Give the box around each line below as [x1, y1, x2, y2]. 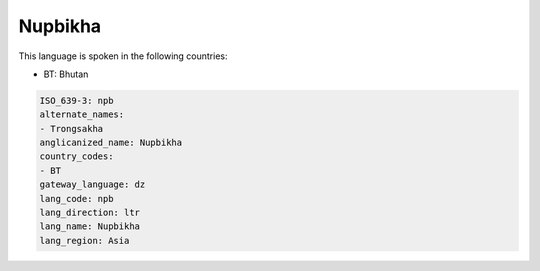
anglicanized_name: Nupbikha [39, 137, 183, 149]
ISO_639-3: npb [39, 95, 114, 106]
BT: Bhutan [43, 68, 89, 80]
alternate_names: [39, 109, 125, 120]
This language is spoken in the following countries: [18, 50, 228, 62]
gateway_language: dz [39, 179, 146, 190]
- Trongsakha [39, 123, 104, 134]
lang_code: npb [39, 193, 114, 204]
